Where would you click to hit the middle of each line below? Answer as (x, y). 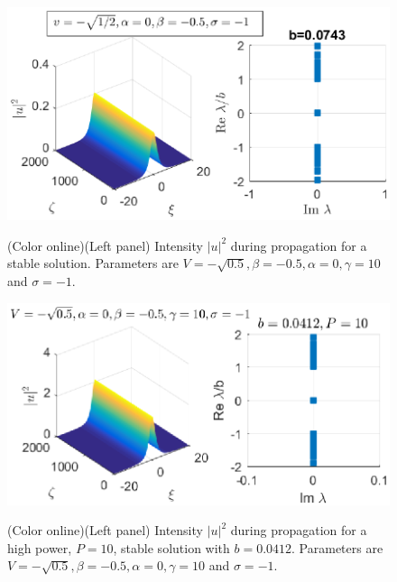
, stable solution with (171, 547)
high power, (40, 547)
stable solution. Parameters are (93, 263)
